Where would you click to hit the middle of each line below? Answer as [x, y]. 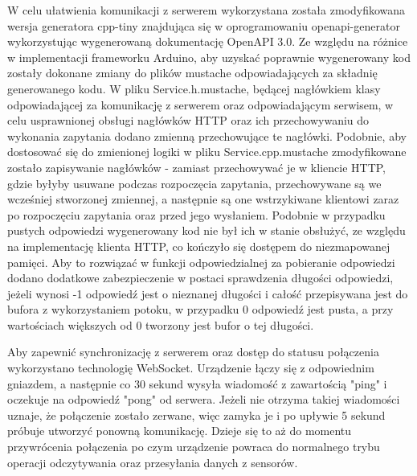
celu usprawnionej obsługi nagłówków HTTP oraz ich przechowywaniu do [188, 120]
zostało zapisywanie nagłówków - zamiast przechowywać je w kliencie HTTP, [197, 167]
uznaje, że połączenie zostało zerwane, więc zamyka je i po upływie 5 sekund [196, 414]
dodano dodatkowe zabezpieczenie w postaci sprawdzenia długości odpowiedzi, [200, 278]
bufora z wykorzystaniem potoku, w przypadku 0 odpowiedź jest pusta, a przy [200, 309]
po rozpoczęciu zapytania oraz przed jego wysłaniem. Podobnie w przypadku [196, 214]
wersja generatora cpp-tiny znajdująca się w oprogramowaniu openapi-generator [204, 25]
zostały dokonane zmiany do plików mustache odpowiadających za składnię [192, 73]
